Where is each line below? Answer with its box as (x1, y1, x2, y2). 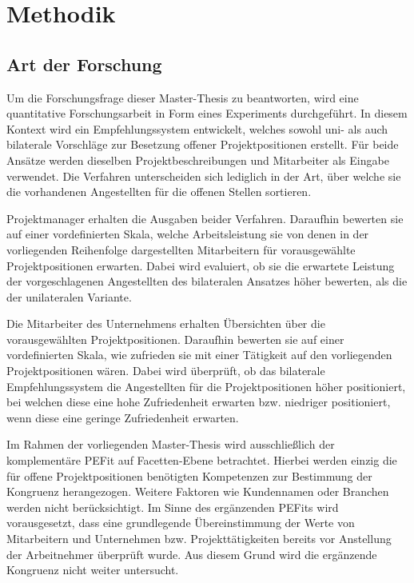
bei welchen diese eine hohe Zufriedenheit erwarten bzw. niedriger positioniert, (6, 393, 391, 410)
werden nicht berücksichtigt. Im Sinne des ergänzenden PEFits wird (6, 498, 339, 515)
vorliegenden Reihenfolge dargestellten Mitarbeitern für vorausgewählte (6, 241, 356, 258)
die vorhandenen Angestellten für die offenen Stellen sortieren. (6, 183, 312, 200)
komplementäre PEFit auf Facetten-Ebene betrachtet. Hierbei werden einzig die (6, 452, 397, 469)
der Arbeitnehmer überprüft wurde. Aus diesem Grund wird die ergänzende (6, 545, 377, 562)
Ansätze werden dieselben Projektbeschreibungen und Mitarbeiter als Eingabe (6, 151, 389, 168)
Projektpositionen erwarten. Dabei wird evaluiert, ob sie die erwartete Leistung (6, 257, 395, 274)
